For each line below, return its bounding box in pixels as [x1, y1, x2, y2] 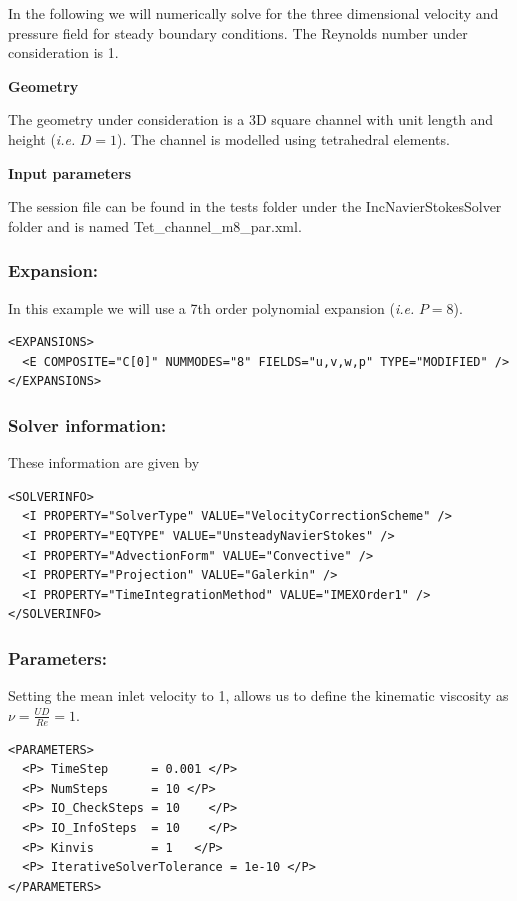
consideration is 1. [8, 42, 119, 63]
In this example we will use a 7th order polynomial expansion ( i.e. [8, 297, 415, 318]
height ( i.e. [8, 128, 76, 149]
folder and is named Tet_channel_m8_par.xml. [8, 215, 302, 236]
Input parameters [8, 162, 132, 183]
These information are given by [8, 452, 200, 473]
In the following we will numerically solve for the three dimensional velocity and [8, 3, 499, 23]
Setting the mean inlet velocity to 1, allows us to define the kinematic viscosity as [8, 685, 509, 706]
